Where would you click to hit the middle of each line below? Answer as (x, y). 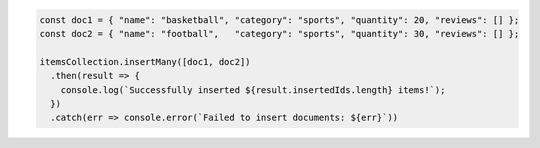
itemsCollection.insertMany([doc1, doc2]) (145, 61)
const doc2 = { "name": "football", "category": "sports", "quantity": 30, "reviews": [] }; (279, 33)
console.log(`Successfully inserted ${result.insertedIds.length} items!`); (253, 89)
